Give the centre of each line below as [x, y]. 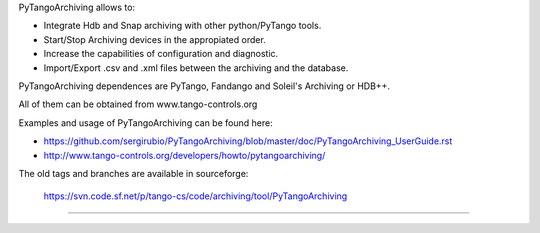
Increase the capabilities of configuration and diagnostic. [161, 54]
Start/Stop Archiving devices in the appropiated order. [155, 39]
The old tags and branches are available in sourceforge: [133, 173]
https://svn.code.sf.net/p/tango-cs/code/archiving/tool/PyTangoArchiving [195, 196]
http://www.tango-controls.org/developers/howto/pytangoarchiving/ [184, 155]
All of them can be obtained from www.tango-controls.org [138, 104]
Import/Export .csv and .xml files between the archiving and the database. [196, 67]
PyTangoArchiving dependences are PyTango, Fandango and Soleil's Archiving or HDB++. [204, 86]
